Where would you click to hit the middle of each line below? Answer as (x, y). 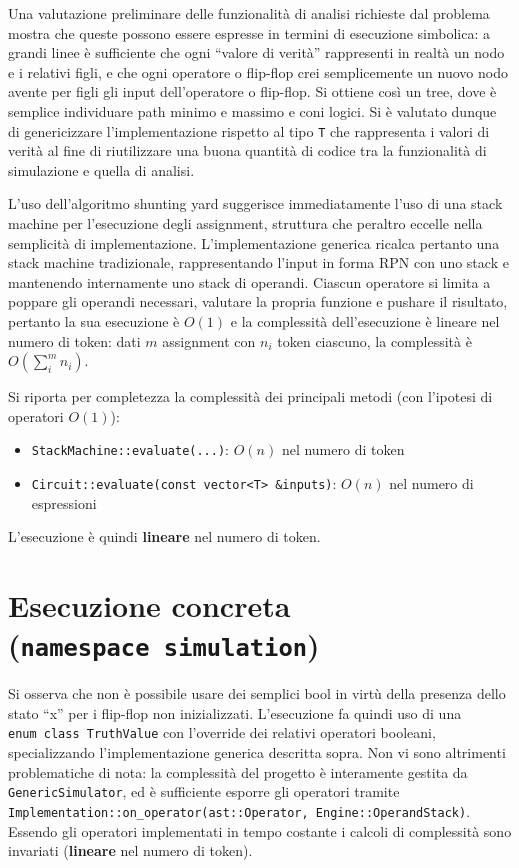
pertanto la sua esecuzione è (94, 320)
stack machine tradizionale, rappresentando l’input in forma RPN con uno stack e (258, 262)
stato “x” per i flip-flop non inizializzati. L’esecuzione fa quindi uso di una (235, 712)
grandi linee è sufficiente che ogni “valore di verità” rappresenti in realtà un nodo (256, 52)
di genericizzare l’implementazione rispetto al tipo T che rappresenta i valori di (249, 130)
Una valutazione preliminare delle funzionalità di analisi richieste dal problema (249, 13)
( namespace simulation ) (164, 644)
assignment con (209, 340)
